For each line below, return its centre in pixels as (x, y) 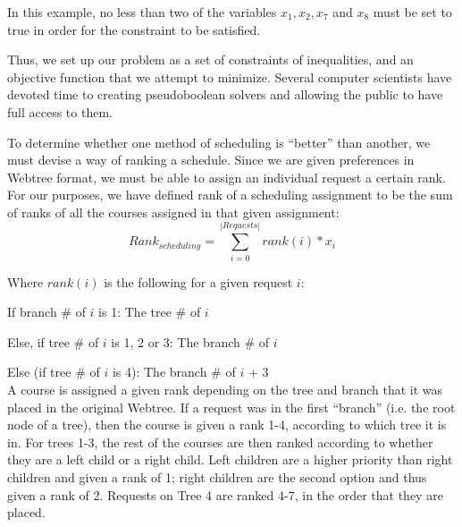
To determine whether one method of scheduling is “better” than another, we (219, 142)
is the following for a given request (198, 281)
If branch (32, 312)
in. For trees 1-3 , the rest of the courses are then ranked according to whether (220, 442)
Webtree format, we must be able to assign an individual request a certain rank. (227, 177)
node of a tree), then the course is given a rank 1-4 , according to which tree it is (227, 425)
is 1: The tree (135, 312)
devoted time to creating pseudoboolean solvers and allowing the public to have (225, 94)
